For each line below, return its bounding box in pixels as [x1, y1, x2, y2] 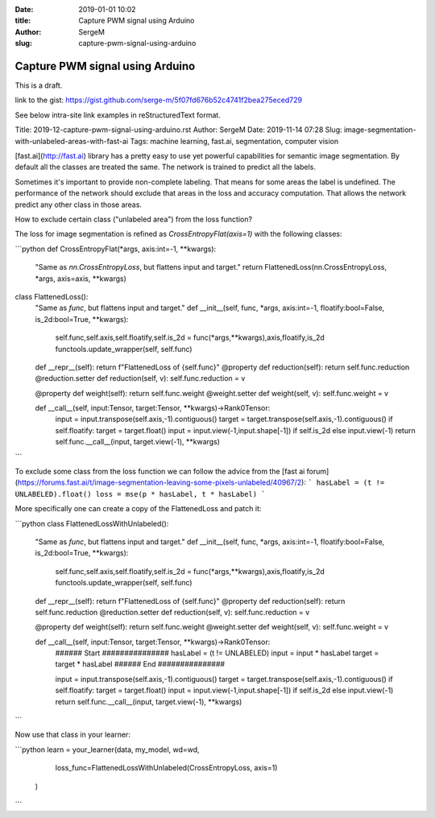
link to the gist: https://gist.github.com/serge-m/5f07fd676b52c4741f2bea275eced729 [14, 95, 302, 105]
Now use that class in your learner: [14, 729, 130, 740]
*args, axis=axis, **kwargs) [35, 274, 126, 283]
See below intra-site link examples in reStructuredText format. [14, 109, 221, 120]
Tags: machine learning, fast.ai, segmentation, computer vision [130, 136, 338, 146]
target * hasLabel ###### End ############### [55, 659, 226, 669]
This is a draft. [14, 81, 63, 90]
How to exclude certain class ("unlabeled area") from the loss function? [14, 214, 253, 224]
